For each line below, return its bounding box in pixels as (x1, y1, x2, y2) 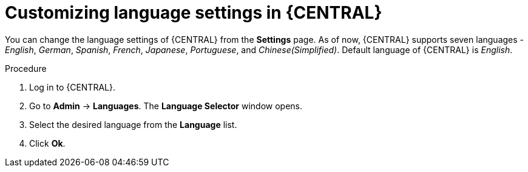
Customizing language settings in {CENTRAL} (5, 2, 382, 23)
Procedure (5, 63, 47, 74)
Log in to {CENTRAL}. (29, 81, 115, 92)
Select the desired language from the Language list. (29, 119, 237, 130)
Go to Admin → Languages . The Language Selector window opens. (29, 100, 303, 111)
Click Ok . (29, 138, 66, 148)
